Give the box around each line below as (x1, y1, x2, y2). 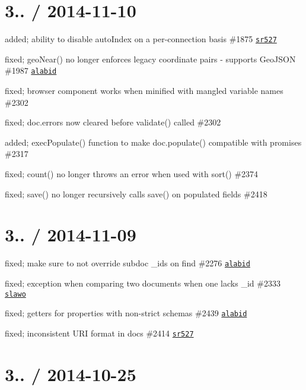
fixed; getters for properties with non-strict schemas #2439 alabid (5, 307, 247, 319)
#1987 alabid (5, 64, 57, 77)
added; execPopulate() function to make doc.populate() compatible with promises (5, 136, 302, 148)
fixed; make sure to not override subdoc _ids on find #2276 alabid (5, 257, 250, 269)
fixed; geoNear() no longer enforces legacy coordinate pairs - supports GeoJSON (5, 52, 296, 65)
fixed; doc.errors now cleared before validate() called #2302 (5, 116, 221, 128)
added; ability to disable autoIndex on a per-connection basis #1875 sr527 (5, 33, 277, 45)
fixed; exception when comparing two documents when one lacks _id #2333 (5, 276, 280, 289)
